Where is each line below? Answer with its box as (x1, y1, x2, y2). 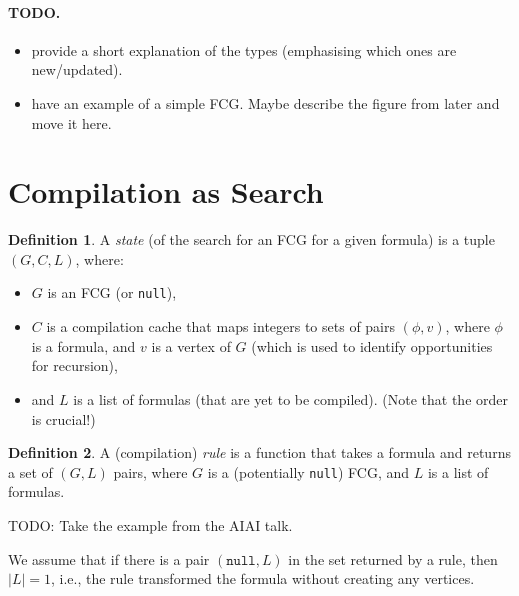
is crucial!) (31, 408, 96, 429)
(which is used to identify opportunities (251, 335, 493, 356)
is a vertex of (151, 335, 231, 356)
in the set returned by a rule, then (288, 548, 498, 569)
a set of (8, 461, 53, 482)
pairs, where (113, 461, 188, 482)
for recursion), (31, 355, 118, 376)
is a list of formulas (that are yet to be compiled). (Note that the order (73, 388, 508, 409)
